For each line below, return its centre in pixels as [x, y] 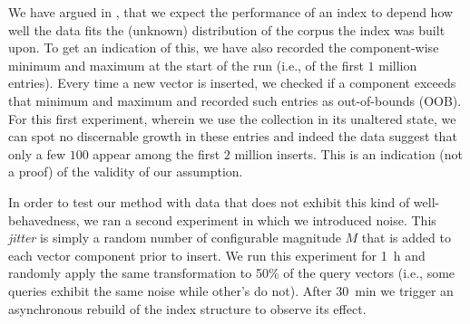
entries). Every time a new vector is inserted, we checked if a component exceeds [232, 83]
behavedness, [44, 219]
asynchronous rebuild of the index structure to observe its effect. [187, 308]
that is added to [406, 238]
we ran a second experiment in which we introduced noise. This [260, 219]
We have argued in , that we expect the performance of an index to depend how [231, 12]
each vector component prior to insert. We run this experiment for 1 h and [217, 255]
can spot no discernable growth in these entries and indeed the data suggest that [233, 136]
